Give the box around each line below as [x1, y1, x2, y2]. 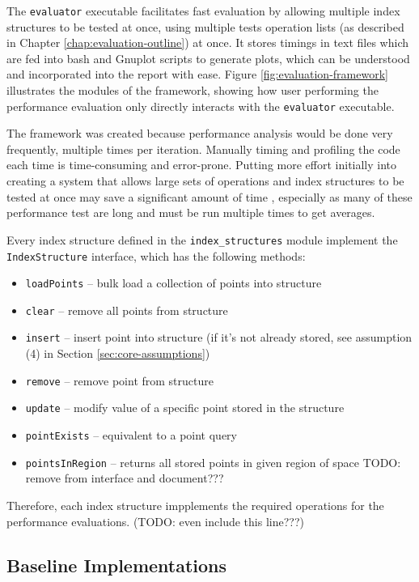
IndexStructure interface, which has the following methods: [6, 247, 306, 264]
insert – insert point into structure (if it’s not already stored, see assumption [25, 329, 413, 346]
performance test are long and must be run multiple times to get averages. [6, 204, 375, 221]
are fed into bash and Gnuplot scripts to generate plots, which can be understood [6, 49, 410, 66]
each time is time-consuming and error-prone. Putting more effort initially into [6, 156, 397, 173]
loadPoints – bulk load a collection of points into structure [25, 274, 322, 291]
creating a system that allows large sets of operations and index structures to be [6, 172, 404, 189]
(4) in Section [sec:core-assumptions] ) [25, 345, 210, 362]
